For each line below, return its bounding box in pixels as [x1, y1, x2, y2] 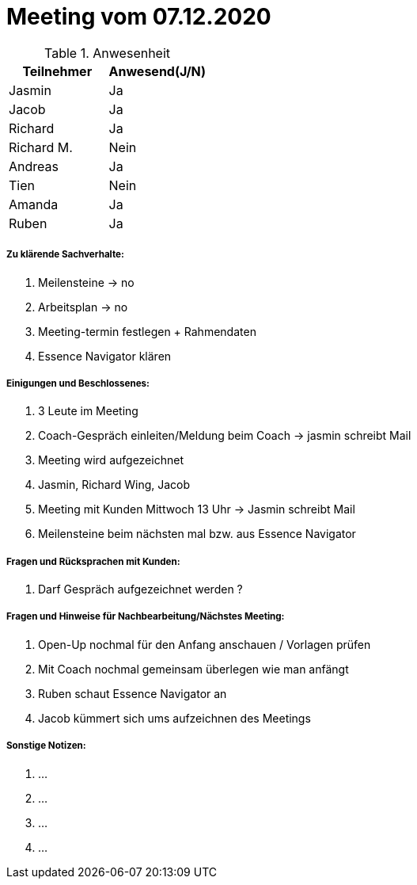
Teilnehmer [22, 63, 93, 79]
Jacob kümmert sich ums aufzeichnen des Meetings [38, 711, 311, 725]
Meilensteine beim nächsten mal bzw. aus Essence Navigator [38, 527, 356, 541]
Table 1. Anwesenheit [44, 44, 171, 61]
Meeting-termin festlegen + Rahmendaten [38, 324, 256, 338]
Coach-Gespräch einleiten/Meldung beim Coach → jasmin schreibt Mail [38, 429, 411, 443]
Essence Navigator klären [38, 349, 172, 363]
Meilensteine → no [38, 275, 135, 289]
